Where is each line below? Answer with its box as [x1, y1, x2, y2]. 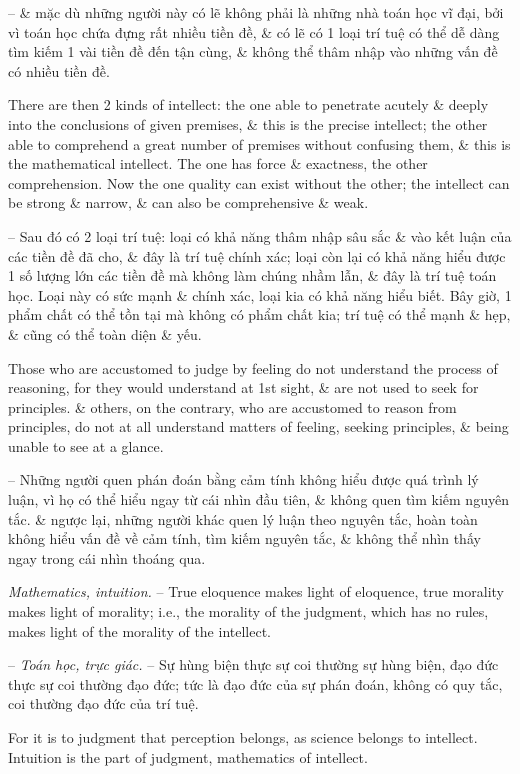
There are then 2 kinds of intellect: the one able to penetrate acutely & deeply [8, 94, 489, 115]
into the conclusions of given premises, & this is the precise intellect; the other [8, 113, 488, 134]
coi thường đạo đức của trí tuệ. [8, 693, 199, 714]
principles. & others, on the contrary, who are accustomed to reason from [8, 396, 457, 417]
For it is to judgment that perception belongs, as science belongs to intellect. [8, 727, 478, 747]
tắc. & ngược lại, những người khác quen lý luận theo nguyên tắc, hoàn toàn [8, 508, 478, 529]
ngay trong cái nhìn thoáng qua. [8, 547, 206, 568]
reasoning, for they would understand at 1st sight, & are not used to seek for [8, 377, 479, 398]
